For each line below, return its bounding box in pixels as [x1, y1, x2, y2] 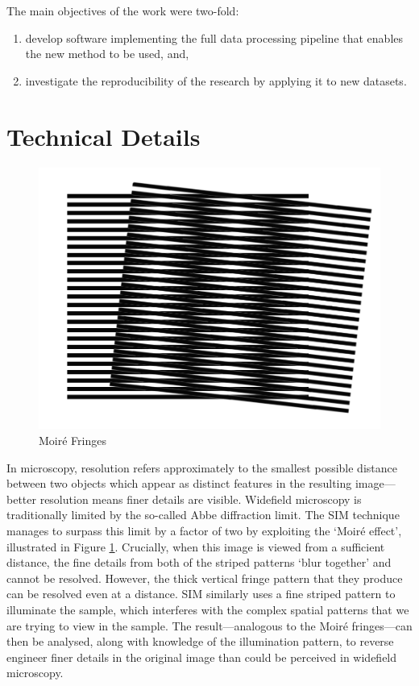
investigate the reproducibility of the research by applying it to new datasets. [25, 72, 407, 89]
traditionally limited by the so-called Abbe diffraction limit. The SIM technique [6, 506, 400, 523]
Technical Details [6, 119, 201, 152]
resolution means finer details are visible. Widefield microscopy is [39, 490, 362, 507]
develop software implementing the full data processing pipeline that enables [25, 29, 404, 46]
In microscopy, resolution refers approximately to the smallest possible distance [6, 459, 397, 476]
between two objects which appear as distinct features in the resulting [6, 475, 352, 492]
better [6, 490, 36, 507]
